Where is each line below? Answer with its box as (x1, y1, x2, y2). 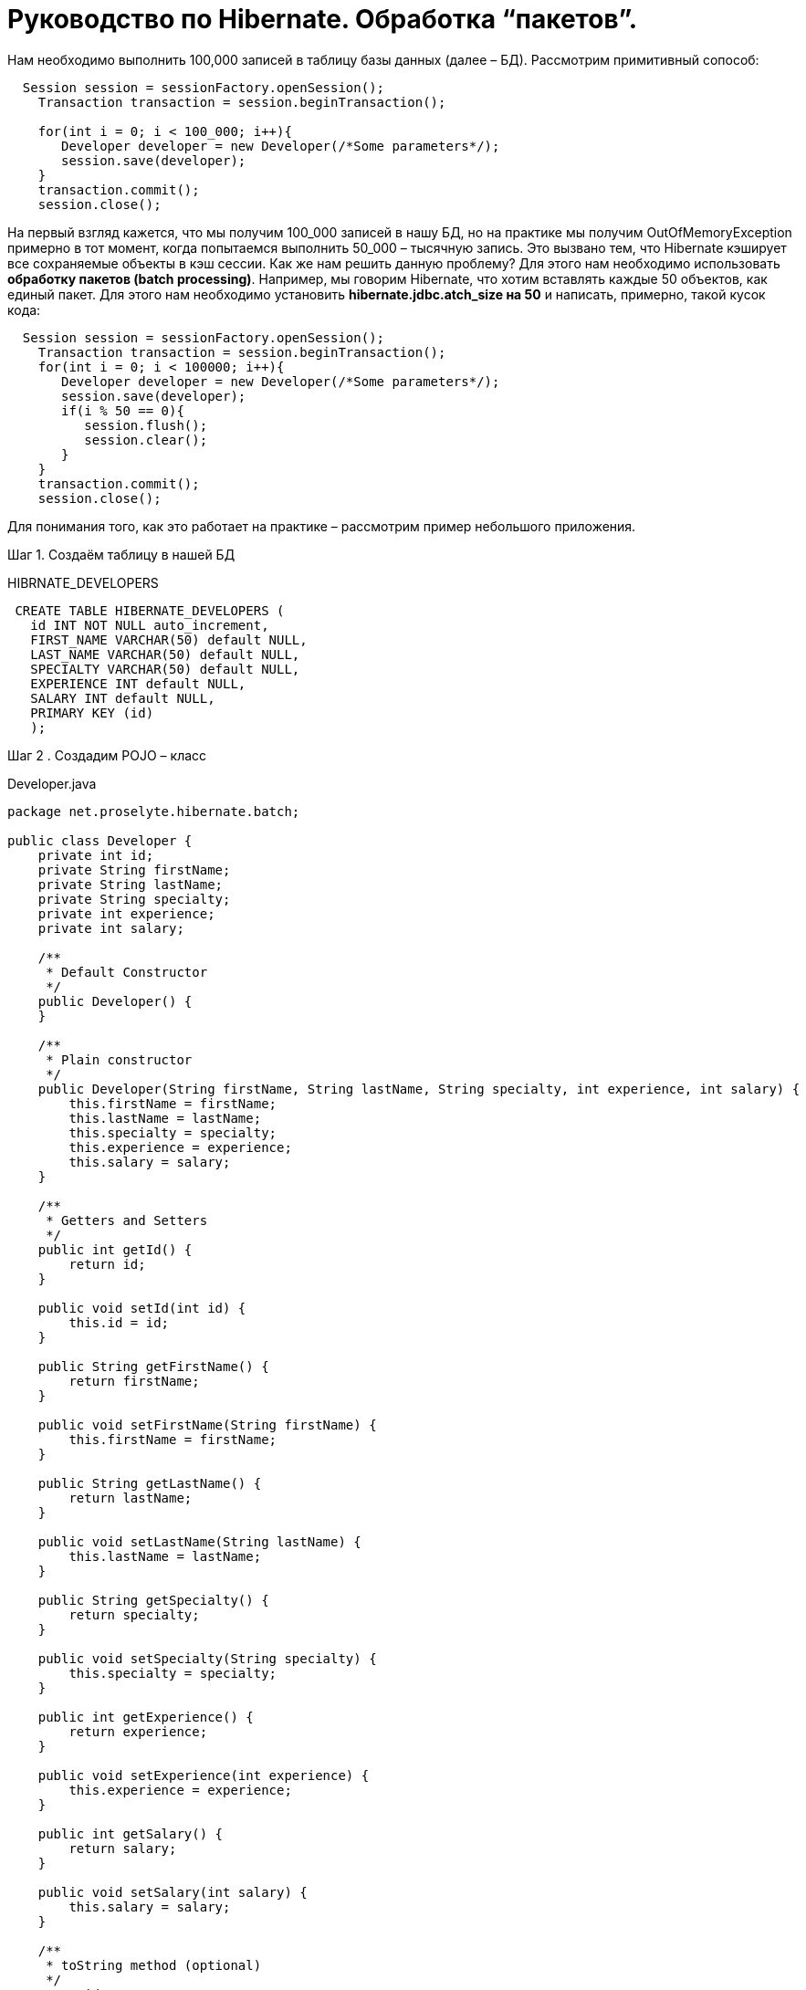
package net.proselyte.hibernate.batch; (7, 803, 300, 819)
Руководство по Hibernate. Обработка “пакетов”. (7, 4, 638, 35)
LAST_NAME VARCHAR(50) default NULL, (30, 646, 300, 662)
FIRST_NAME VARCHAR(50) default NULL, (30, 632, 308, 647)
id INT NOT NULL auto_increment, (30, 617, 269, 633)
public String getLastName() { (37, 1475, 262, 1491)
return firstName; (68, 1373, 200, 1388)
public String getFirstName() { (37, 1358, 269, 1374)
